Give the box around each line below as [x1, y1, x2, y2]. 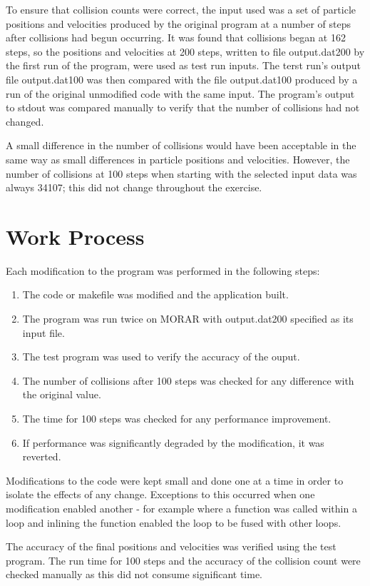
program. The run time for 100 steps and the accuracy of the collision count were [6, 552, 361, 567]
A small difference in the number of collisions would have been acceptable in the [6, 138, 356, 153]
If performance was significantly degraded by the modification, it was [22, 435, 324, 450]
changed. [6, 113, 44, 128]
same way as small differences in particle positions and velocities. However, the [6, 151, 350, 166]
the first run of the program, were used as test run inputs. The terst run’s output [6, 58, 361, 73]
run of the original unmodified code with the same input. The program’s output [6, 86, 355, 101]
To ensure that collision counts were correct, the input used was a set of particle [6, 2, 356, 16]
